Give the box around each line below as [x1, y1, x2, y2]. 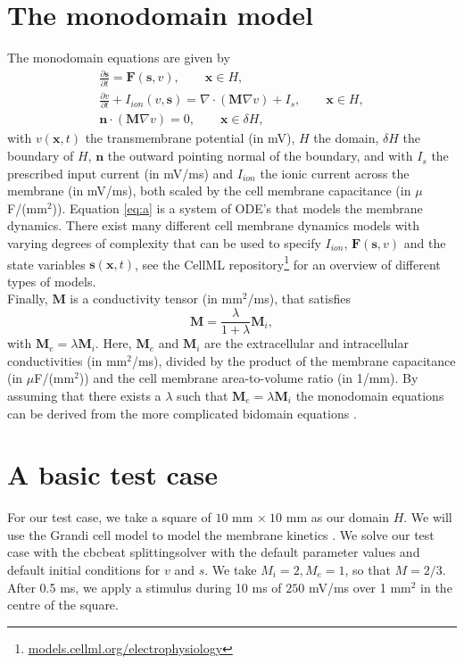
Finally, [7, 289, 48, 308]
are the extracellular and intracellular [204, 334, 409, 353]
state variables [7, 254, 86, 273]
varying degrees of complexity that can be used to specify [7, 234, 321, 253]
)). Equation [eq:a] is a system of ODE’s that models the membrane [52, 198, 423, 217]
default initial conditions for [7, 560, 161, 578]
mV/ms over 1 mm [308, 577, 411, 596]
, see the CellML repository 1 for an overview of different [134, 252, 441, 273]
